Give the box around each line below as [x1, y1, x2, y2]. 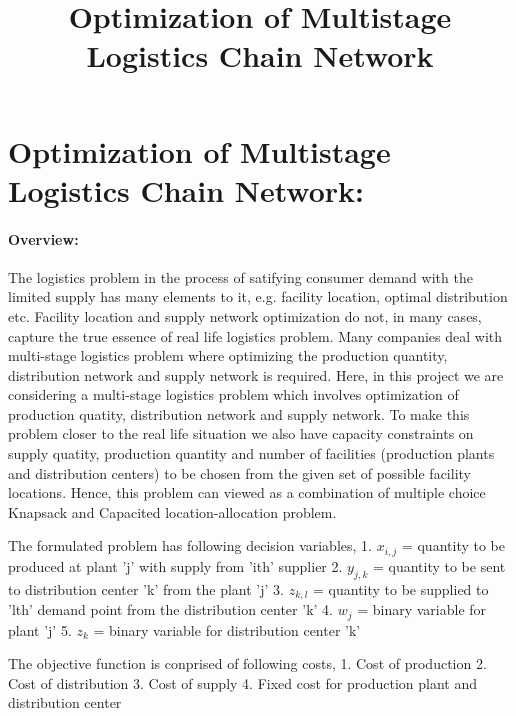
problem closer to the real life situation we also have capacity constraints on [8, 423, 474, 444]
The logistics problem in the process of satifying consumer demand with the [8, 266, 473, 287]
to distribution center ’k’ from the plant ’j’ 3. [8, 578, 284, 599]
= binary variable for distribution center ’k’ [93, 619, 361, 640]
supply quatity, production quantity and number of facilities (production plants [8, 443, 495, 464]
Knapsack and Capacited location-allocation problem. [8, 501, 337, 522]
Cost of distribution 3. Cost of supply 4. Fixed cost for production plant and [8, 672, 477, 693]
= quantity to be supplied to [313, 578, 489, 599]
